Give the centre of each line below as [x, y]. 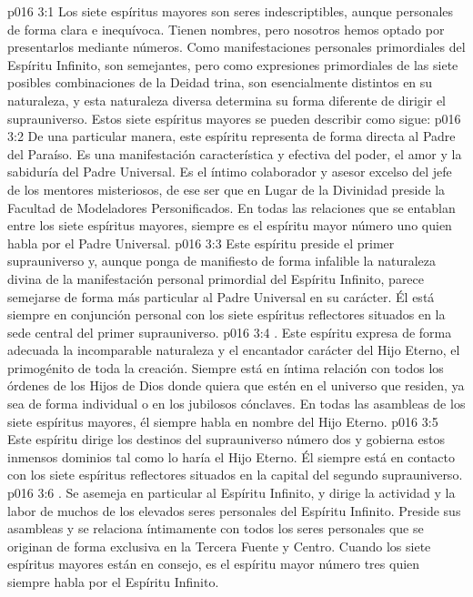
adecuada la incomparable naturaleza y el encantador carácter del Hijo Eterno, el [234, 350]
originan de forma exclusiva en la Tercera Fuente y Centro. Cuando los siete [219, 546]
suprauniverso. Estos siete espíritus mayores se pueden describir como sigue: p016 [234, 118]
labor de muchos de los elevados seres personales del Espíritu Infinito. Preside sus [234, 510]
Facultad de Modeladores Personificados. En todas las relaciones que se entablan [231, 207]
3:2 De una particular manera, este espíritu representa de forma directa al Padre [231, 136]
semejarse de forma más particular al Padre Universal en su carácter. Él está [221, 296]
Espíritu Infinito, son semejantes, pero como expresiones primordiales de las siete [233, 64]
